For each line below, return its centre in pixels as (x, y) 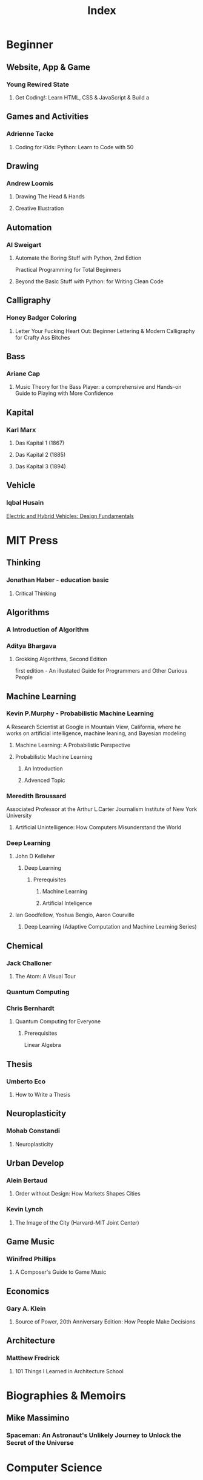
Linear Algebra (43, 1045)
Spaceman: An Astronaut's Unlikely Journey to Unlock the (94, 1435)
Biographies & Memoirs (66, 1395)
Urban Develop (35, 1163)
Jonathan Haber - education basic (58, 580)
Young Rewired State (38, 84)
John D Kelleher (35, 856)
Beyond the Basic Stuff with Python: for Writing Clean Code (89, 281)
